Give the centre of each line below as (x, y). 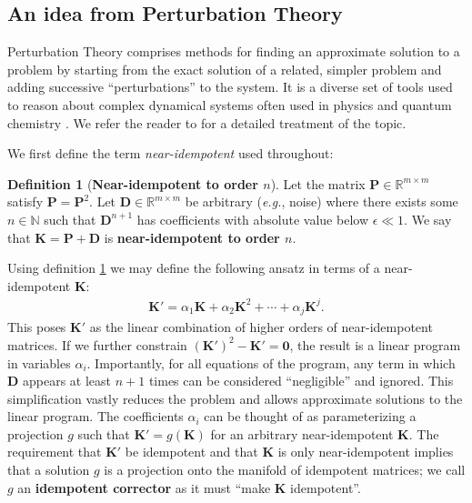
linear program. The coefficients (95, 416)
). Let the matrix (318, 183)
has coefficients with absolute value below (252, 219)
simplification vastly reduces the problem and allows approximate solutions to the (235, 398)
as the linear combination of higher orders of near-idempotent (261, 327)
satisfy (25, 201)
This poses (37, 327)
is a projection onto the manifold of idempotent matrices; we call (285, 470)
